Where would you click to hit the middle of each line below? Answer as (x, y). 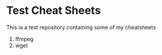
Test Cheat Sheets (54, 11)
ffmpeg (24, 39)
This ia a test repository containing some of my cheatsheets (81, 27)
